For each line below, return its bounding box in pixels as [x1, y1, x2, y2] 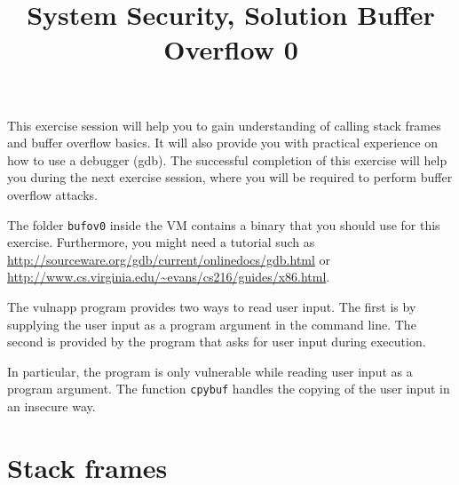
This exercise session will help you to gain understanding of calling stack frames [7, 115, 441, 134]
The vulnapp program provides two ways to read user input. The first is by [7, 297, 416, 315]
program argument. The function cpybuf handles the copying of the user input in [7, 379, 450, 398]
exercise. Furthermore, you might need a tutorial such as [7, 233, 315, 251]
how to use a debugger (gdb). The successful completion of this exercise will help [7, 150, 447, 169]
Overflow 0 [163, 31, 298, 68]
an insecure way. [7, 397, 96, 415]
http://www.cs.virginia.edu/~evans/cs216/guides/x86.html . [7, 267, 330, 286]
